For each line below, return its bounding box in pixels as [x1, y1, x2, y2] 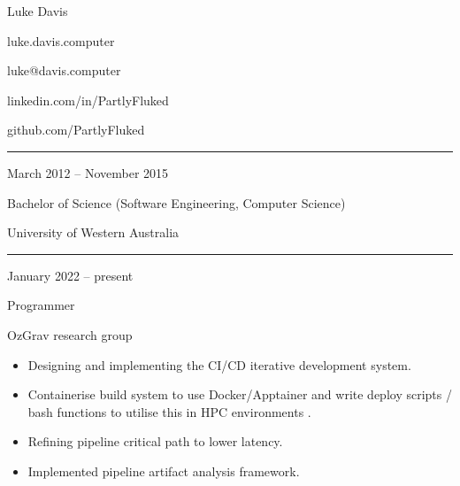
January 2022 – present [7, 266, 134, 284]
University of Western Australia [7, 223, 180, 242]
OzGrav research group [7, 325, 133, 343]
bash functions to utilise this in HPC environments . [27, 402, 311, 420]
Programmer [7, 296, 75, 314]
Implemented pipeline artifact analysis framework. [27, 461, 300, 480]
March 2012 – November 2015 [7, 163, 169, 181]
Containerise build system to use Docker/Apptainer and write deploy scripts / [27, 385, 452, 404]
